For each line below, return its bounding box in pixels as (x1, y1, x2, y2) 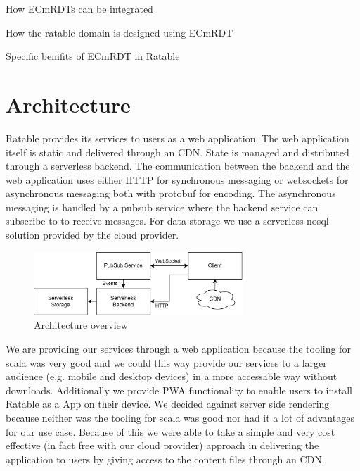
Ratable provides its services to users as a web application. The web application (6, 130, 349, 145)
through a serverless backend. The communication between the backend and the (6, 158, 350, 173)
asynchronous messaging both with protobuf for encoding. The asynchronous (6, 186, 336, 201)
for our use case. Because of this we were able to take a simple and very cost (6, 424, 335, 439)
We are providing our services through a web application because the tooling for (6, 341, 351, 356)
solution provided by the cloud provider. (6, 227, 179, 242)
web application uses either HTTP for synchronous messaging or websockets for (6, 172, 349, 187)
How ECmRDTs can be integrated (6, 1, 153, 15)
